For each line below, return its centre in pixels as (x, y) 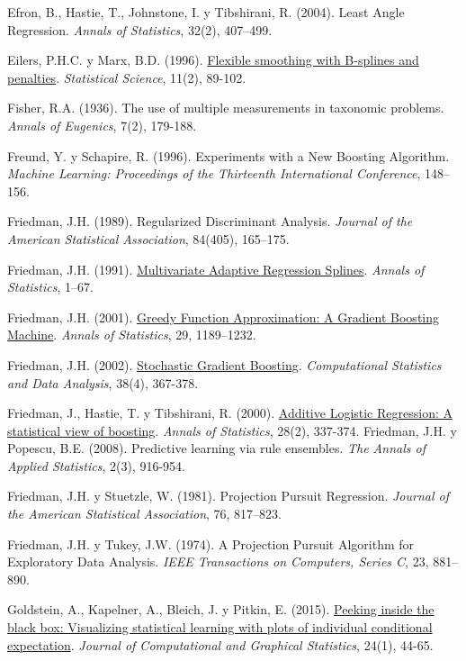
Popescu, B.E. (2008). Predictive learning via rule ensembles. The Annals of (216, 448)
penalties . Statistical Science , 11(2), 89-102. (127, 77)
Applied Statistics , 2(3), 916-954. (96, 465)
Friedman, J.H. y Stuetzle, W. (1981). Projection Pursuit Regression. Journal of (229, 496)
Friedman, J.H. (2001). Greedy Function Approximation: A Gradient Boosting (224, 317)
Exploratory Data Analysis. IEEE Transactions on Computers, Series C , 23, (218, 561)
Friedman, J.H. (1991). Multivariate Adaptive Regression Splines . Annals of (216, 269)
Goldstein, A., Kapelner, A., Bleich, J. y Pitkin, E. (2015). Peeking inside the (221, 609)
